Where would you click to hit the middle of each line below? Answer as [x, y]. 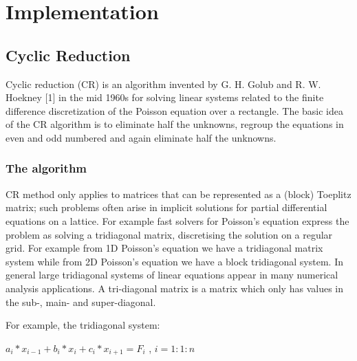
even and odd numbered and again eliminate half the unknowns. [141, 137]
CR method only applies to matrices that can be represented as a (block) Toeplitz [178, 194]
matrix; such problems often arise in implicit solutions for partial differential [166, 207]
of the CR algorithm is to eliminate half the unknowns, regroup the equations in [175, 124]
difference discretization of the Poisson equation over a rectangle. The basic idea [175, 110]
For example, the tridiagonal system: [83, 325]
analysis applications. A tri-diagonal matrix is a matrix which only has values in [174, 288]
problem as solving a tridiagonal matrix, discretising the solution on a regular [169, 234]
